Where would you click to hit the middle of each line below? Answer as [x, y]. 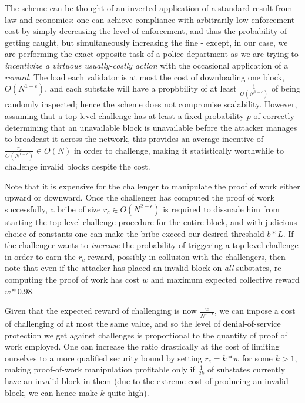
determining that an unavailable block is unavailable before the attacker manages [151, 127]
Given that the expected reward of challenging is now [101, 311]
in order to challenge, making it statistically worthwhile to [179, 150]
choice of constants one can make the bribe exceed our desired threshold [135, 233]
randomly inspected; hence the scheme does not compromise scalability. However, [151, 104]
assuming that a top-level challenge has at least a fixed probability [125, 116]
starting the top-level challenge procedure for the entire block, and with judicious [151, 221]
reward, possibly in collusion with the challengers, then [187, 256]
